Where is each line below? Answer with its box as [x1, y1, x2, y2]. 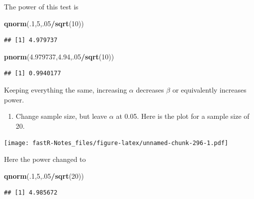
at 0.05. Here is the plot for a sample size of [116, 111, 250, 121]
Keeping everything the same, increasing [4, 84, 127, 95]
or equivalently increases [172, 84, 247, 95]
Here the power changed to [4, 154, 86, 164]
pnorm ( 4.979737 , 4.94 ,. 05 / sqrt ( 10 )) [4, 51, 114, 61]
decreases [136, 84, 164, 95]
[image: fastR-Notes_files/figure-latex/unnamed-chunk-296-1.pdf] [4, 140, 229, 147]
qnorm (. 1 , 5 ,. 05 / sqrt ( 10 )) [4, 18, 84, 28]
